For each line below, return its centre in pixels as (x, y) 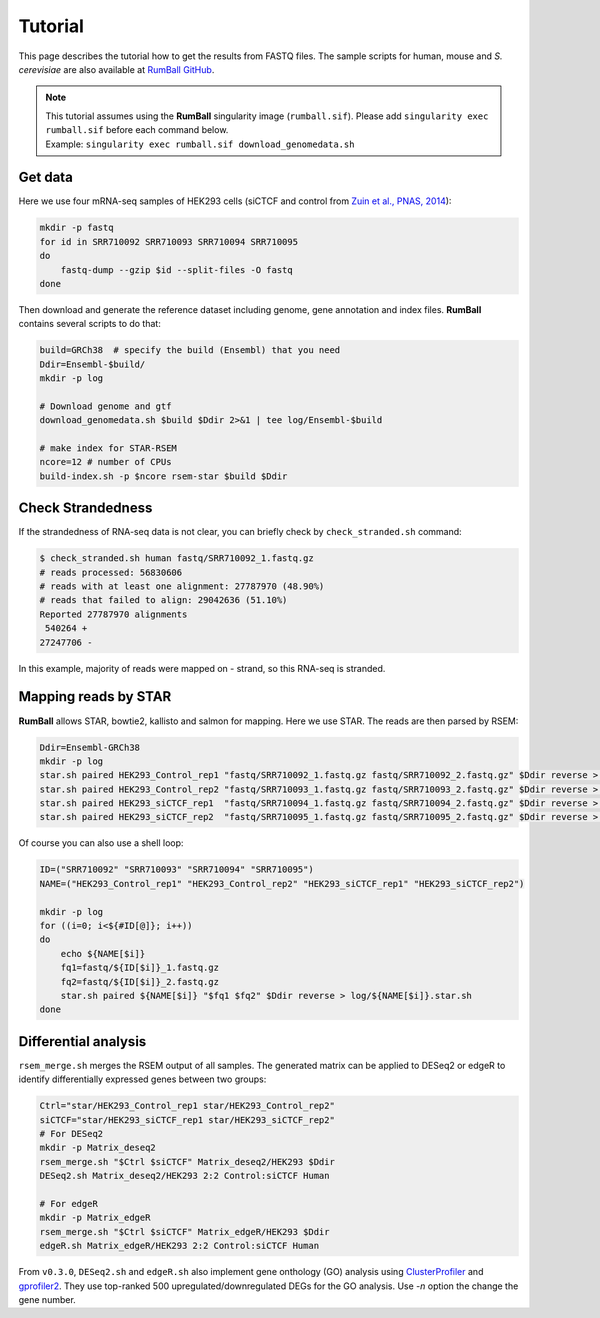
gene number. (47, 1299)
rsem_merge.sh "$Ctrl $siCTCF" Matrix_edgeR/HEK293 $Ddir (184, 1231)
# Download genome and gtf (105, 406)
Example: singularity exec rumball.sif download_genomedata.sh (200, 144)
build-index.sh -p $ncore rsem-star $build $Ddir (163, 476)
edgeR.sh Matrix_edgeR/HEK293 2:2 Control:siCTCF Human (179, 1246)
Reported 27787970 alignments (113, 614)
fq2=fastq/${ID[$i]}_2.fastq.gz (140, 981)
